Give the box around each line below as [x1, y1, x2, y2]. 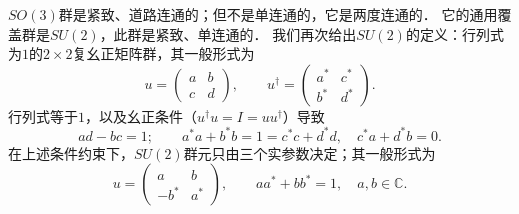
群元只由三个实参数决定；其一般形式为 [183, 142, 436, 163]
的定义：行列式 [405, 23, 504, 44]
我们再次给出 [272, 23, 357, 44]
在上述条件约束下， [8, 142, 134, 163]
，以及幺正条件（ [85, 105, 197, 126]
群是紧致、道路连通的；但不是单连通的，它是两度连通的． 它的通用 [58, 4, 498, 24]
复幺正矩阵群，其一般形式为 [72, 43, 255, 64]
